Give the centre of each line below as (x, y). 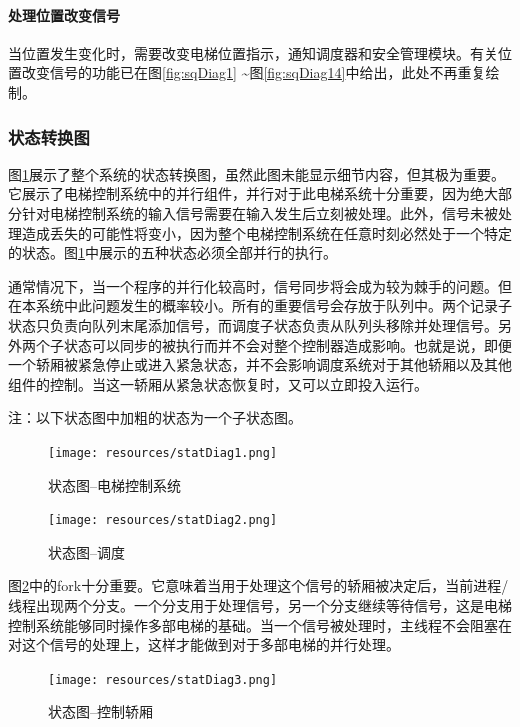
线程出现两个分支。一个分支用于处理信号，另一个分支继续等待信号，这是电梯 (260, 605)
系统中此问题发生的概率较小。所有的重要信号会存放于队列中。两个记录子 (273, 305)
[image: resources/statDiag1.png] (163, 452)
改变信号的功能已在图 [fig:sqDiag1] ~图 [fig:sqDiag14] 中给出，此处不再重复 (253, 72)
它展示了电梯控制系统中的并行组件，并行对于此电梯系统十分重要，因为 (239, 193)
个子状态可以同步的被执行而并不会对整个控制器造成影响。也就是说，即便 (273, 344)
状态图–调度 (86, 551)
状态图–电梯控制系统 (114, 484)
